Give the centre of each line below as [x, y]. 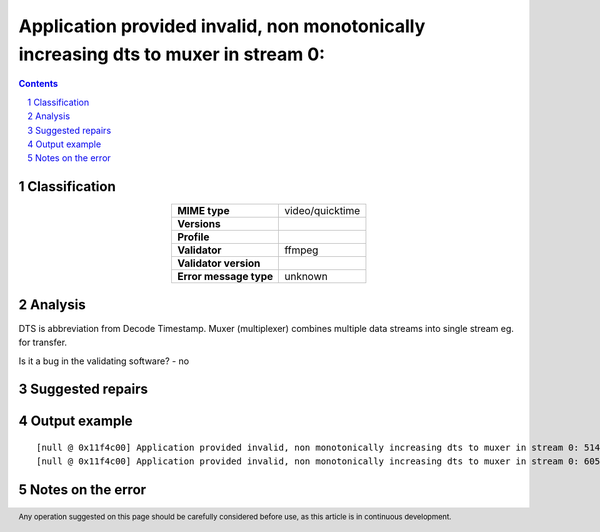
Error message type [225, 277]
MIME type [203, 211]
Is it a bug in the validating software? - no [104, 361]
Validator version [218, 263]
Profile [193, 237]
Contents [38, 84]
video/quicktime [322, 211]
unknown [306, 277]
